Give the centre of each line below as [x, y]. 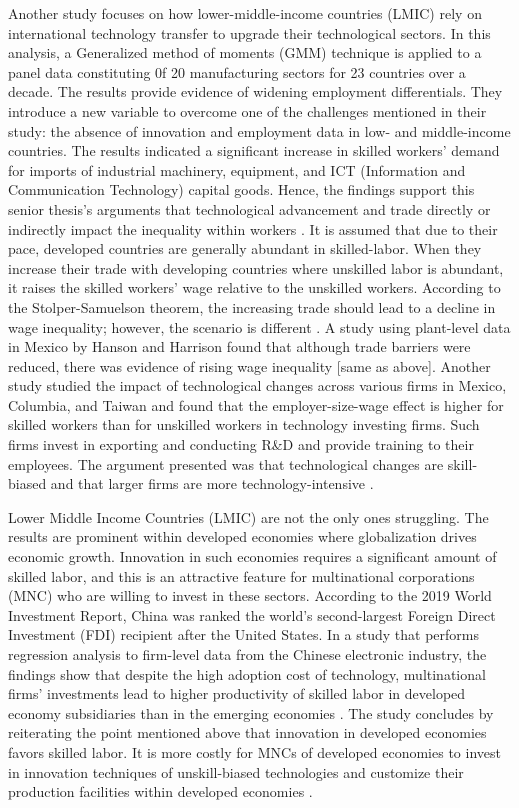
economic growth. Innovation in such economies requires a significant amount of [252, 556]
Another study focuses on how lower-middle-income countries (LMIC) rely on [245, 13]
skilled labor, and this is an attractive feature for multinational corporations [241, 575]
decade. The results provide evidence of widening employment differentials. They [255, 91]
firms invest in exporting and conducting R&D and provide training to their [241, 444]
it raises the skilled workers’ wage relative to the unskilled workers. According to [254, 287]
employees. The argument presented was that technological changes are [226, 463]
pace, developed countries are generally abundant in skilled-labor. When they [245, 248]
